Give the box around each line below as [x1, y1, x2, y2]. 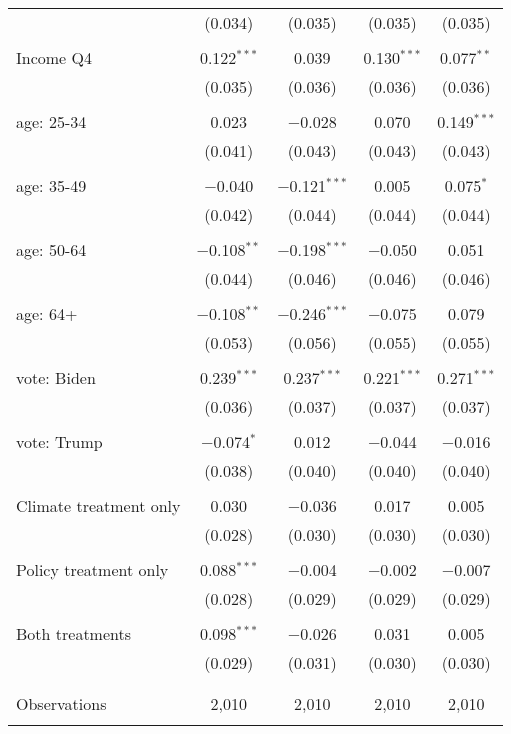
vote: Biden [16, 366, 96, 389]
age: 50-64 [16, 238, 87, 261]
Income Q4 [16, 46, 92, 69]
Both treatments [16, 622, 132, 645]
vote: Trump [16, 430, 103, 453]
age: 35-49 [16, 174, 87, 197]
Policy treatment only [16, 558, 169, 581]
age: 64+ [16, 302, 78, 325]
